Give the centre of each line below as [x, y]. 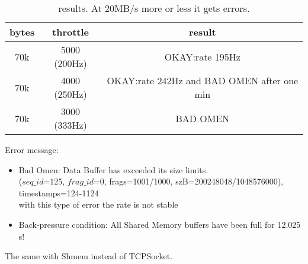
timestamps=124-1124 [59, 193]
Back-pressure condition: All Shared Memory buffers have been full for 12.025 [160, 224]
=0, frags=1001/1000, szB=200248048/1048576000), [188, 181]
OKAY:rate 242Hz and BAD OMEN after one [203, 80]
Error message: [32, 150]
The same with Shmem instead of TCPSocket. [89, 256]
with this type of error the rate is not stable [98, 204]
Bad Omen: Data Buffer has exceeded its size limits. [113, 169]
